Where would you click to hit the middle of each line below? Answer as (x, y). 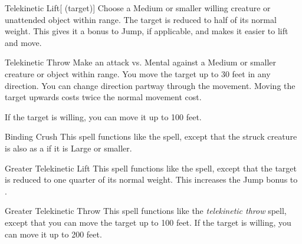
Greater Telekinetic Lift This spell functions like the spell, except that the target (151, 168)
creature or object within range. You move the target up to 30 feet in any (138, 73)
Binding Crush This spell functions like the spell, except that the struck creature (151, 136)
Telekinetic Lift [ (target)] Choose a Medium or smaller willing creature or (138, 8)
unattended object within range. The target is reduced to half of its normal (141, 19)
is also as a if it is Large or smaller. (68, 148)
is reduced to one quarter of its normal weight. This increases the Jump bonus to (151, 179)
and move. (23, 42)
